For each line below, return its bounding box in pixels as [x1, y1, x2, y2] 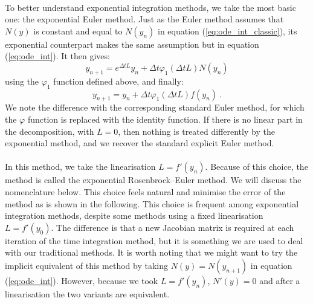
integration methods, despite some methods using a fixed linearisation [5, 209, 263, 222]
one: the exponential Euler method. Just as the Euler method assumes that [5, 13, 284, 25]
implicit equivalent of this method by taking [5, 259, 168, 271]
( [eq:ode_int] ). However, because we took [5, 274, 158, 286]
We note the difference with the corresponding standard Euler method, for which [5, 101, 305, 114]
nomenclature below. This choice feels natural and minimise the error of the [5, 185, 286, 198]
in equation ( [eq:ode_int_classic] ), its [158, 24, 297, 37]
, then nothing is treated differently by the [118, 125, 275, 137]
